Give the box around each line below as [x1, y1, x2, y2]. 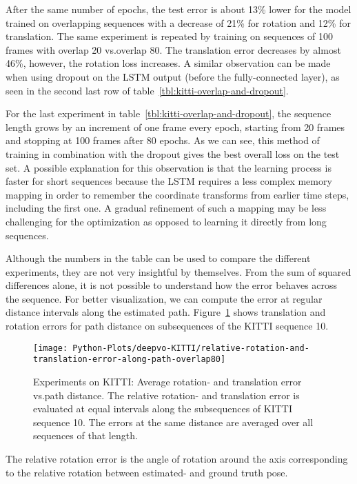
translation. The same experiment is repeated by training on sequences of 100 [6, 29, 333, 43]
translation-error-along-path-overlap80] [33, 354, 226, 365]
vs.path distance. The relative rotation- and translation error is [33, 387, 300, 402]
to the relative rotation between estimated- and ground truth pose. [6, 465, 288, 479]
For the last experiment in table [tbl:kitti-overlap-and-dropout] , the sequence [6, 106, 331, 121]
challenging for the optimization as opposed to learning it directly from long [6, 214, 327, 228]
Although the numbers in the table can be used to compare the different [6, 251, 311, 265]
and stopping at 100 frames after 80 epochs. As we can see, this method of [6, 133, 320, 148]
